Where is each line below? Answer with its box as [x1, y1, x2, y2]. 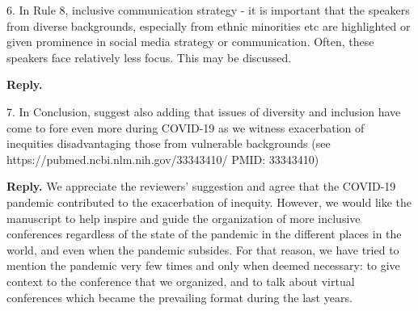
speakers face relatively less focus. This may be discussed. [6, 48, 292, 65]
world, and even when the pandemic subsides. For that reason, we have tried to [6, 241, 399, 258]
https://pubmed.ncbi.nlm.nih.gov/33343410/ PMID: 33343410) [6, 150, 319, 167]
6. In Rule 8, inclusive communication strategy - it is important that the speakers [6, 2, 410, 18]
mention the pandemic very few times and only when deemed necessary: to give [6, 257, 400, 274]
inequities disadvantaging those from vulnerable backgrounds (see [6, 135, 331, 152]
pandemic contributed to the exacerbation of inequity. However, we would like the [6, 193, 412, 210]
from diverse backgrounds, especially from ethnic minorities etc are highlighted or [6, 17, 411, 34]
